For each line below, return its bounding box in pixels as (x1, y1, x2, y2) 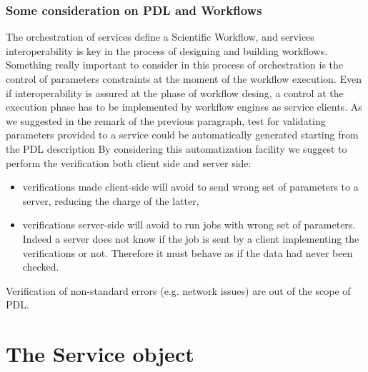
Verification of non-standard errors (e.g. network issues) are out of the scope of (6, 283, 351, 298)
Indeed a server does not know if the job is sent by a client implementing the (22, 231, 359, 246)
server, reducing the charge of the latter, (22, 193, 199, 208)
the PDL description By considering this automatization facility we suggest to (6, 141, 347, 156)
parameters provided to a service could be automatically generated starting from (6, 127, 359, 142)
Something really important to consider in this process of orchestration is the (6, 57, 344, 72)
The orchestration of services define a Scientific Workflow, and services (6, 29, 314, 44)
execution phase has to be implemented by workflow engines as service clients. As (6, 99, 362, 114)
